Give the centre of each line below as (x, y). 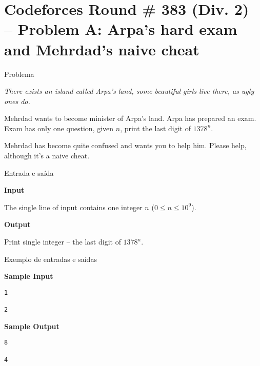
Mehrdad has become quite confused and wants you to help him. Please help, (125, 145)
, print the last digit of (155, 128)
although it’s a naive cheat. (47, 156)
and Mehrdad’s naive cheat (102, 49)
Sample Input (29, 276)
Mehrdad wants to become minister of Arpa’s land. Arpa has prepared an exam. (130, 118)
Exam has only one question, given (59, 128)
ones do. (17, 101)
